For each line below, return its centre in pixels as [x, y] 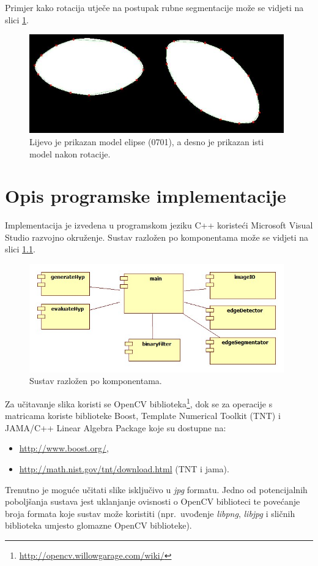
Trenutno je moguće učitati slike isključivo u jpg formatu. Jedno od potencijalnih [156, 489]
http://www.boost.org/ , [64, 448]
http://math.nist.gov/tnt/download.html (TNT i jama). [124, 468]
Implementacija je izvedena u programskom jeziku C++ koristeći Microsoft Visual [159, 225]
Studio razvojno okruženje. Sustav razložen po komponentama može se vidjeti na [157, 237]
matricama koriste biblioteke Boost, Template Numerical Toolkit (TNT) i [143, 416]
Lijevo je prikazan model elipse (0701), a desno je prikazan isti [147, 141]
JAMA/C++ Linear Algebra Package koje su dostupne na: [116, 427]
